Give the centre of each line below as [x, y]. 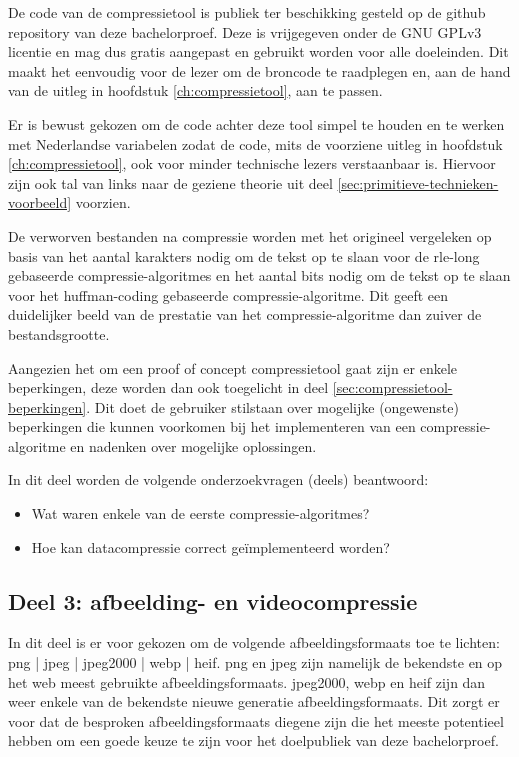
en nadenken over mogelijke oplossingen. [193, 445]
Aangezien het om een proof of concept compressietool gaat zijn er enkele [233, 367]
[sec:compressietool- [392, 387]
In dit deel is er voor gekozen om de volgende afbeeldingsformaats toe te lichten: [254, 642]
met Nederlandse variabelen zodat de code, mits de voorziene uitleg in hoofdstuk [255, 143]
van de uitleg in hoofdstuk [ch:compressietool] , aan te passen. [195, 90]
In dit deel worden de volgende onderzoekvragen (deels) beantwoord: [218, 479]
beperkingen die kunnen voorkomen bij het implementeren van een [212, 426]
